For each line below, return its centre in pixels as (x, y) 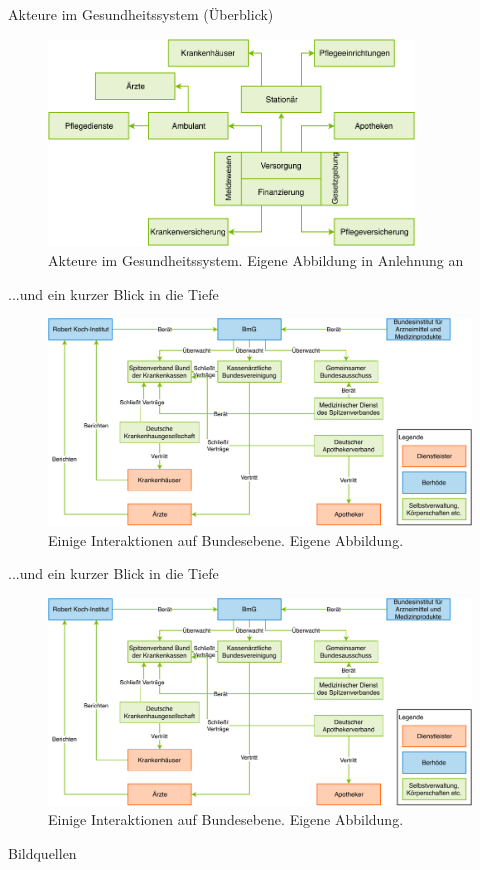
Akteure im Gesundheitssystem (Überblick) (141, 14)
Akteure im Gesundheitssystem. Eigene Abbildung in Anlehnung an (256, 260)
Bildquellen (42, 852)
